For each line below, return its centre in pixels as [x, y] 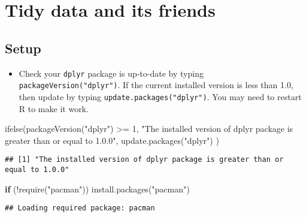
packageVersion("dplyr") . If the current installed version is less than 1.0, [156, 85]
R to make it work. [54, 108]
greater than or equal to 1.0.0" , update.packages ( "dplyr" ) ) [112, 140]
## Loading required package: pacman [80, 208]
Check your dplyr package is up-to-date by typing [111, 73]
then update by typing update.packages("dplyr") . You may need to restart [160, 96]
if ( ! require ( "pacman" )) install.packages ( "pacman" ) [97, 189]
